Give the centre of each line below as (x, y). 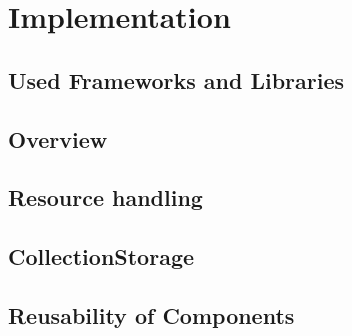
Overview (58, 138)
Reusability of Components (151, 314)
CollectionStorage (101, 256)
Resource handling (105, 197)
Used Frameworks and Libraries (176, 79)
